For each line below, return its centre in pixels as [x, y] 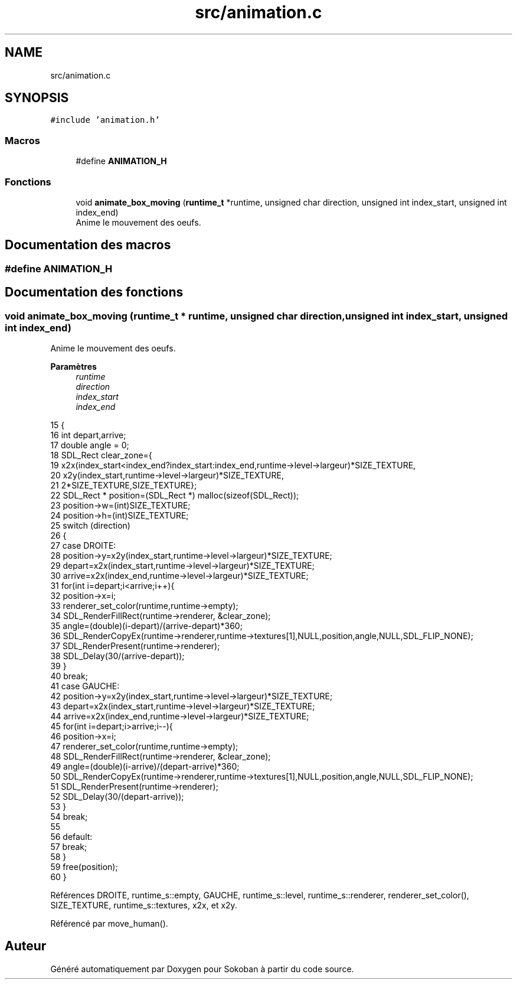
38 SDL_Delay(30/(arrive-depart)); [117, 656]
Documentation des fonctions [94, 292]
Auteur [26, 946]
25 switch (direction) [90, 525]
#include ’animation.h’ [105, 120]
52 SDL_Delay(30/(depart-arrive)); [117, 796]
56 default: [71, 837]
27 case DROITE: [83, 545]
